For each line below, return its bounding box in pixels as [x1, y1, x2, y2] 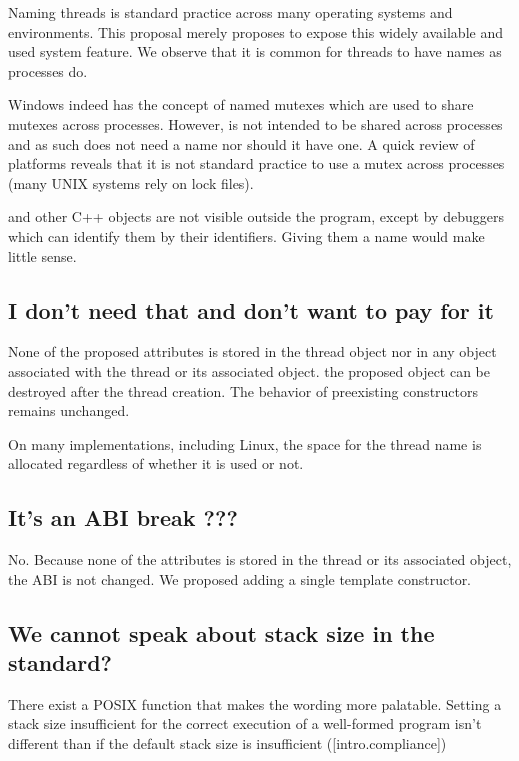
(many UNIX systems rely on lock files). [8, 172, 254, 193]
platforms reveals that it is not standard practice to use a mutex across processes [8, 153, 505, 174]
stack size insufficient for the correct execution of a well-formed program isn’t [8, 713, 482, 734]
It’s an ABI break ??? [8, 502, 238, 533]
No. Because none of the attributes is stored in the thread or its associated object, [8, 549, 512, 570]
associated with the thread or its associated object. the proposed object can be [8, 360, 491, 381]
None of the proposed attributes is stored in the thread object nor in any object [8, 341, 497, 362]
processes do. [8, 60, 88, 81]
